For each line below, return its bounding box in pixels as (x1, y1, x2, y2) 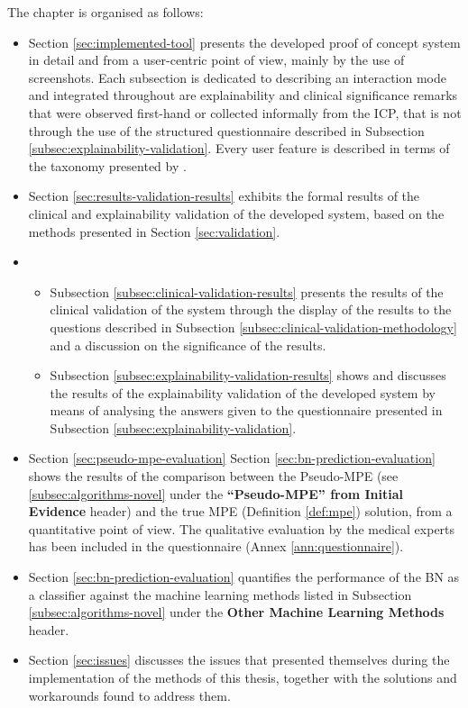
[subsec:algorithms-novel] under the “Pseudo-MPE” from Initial (28, 484, 404, 503)
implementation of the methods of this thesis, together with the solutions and (28, 668, 457, 686)
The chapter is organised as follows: (7, 3, 204, 21)
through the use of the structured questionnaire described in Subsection (28, 121, 425, 140)
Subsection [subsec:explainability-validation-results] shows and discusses (50, 366, 446, 385)
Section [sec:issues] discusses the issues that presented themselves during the (28, 650, 450, 669)
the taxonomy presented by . (28, 156, 187, 175)
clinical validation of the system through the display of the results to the (50, 300, 452, 319)
